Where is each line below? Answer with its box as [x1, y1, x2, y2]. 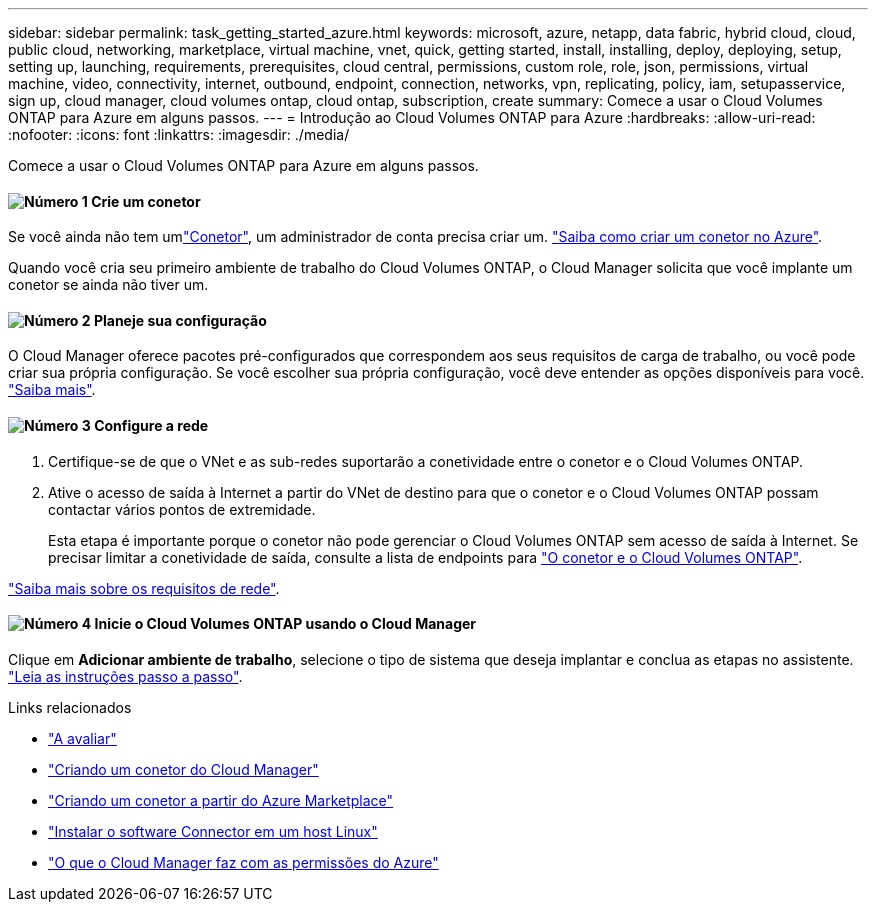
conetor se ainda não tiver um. [8, 276, 209, 294]
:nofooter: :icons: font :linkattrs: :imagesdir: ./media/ [8, 126, 350, 143]
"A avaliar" [48, 729, 117, 747]
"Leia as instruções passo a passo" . [8, 667, 243, 685]
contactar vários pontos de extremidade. [48, 500, 316, 518]
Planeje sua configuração [93, 311, 267, 329]
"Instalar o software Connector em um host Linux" [48, 822, 378, 840]
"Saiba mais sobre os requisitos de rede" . [8, 579, 280, 597]
